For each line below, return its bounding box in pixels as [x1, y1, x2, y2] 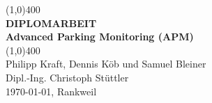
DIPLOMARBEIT [6, 15, 97, 30]
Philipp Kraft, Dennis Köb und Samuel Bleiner [6, 56, 206, 71]
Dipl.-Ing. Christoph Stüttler [6, 70, 129, 84]
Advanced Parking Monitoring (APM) [6, 29, 194, 44]
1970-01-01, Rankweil [6, 84, 97, 98]
